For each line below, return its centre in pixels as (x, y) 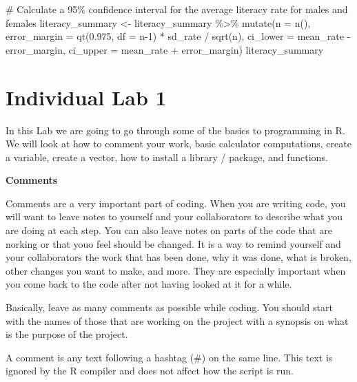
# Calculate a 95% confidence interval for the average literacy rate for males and (177, 9)
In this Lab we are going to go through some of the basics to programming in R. (175, 130)
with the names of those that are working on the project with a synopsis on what (177, 320)
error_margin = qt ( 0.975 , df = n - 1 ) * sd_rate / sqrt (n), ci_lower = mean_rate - (178, 36)
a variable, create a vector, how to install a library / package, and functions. (167, 157)
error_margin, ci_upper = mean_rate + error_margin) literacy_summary (165, 49)
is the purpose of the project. (67, 334)
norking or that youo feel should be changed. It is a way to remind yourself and (173, 243)
